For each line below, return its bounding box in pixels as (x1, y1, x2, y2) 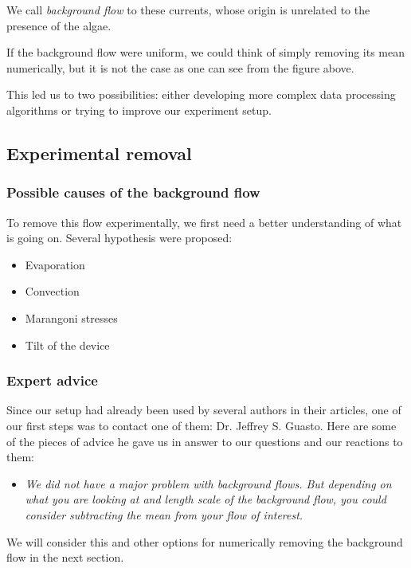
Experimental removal (6, 140, 192, 165)
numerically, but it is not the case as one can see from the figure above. (6, 59, 354, 76)
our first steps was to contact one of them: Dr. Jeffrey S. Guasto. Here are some (6, 417, 397, 433)
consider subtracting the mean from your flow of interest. (25, 506, 303, 523)
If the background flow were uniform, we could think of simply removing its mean (6, 44, 405, 61)
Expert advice (6, 370, 98, 390)
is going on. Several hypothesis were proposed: (6, 229, 233, 246)
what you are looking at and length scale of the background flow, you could (25, 491, 386, 507)
